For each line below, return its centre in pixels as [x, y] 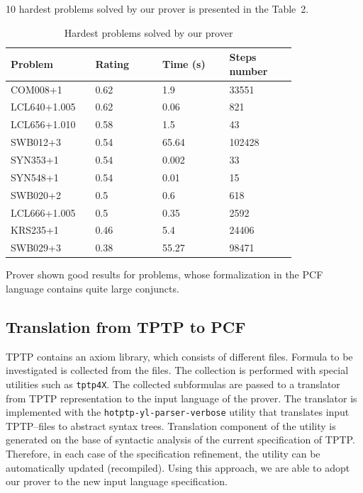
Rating [112, 63]
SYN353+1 [35, 159]
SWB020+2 [36, 194]
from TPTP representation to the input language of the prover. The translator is [181, 398]
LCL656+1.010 [43, 124]
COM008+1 [37, 89]
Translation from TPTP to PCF [126, 326]
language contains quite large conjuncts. [93, 288]
